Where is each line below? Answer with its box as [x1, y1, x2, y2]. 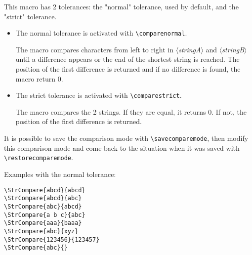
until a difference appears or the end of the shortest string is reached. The [15, 54, 240, 64]
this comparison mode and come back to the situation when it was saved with [4, 142, 240, 153]
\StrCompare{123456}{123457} [4, 236, 100, 243]
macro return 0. [15, 73, 63, 84]
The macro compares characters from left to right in [15, 44, 174, 54]
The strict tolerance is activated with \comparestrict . [15, 90, 182, 100]
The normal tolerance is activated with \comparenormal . [15, 28, 187, 38]
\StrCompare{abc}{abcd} [4, 203, 82, 210]
